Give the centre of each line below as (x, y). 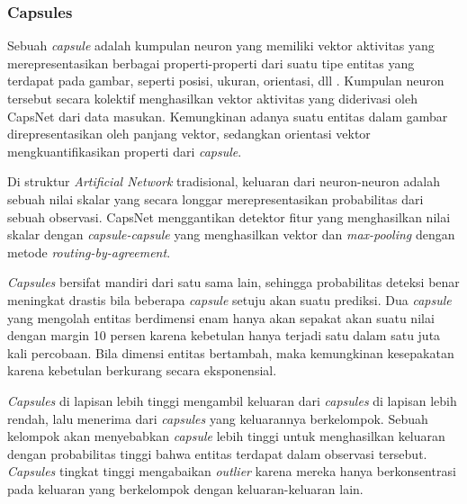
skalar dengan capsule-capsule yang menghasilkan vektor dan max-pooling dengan (231, 234)
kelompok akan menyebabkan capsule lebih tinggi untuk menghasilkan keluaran (226, 436)
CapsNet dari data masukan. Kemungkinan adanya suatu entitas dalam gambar (228, 116)
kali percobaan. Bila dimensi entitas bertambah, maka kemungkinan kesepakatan (231, 352)
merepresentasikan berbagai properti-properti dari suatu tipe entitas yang (211, 63)
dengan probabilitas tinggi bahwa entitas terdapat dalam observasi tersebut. (217, 453)
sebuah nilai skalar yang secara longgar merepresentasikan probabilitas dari (216, 198)
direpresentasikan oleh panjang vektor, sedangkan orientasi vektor (189, 134)
